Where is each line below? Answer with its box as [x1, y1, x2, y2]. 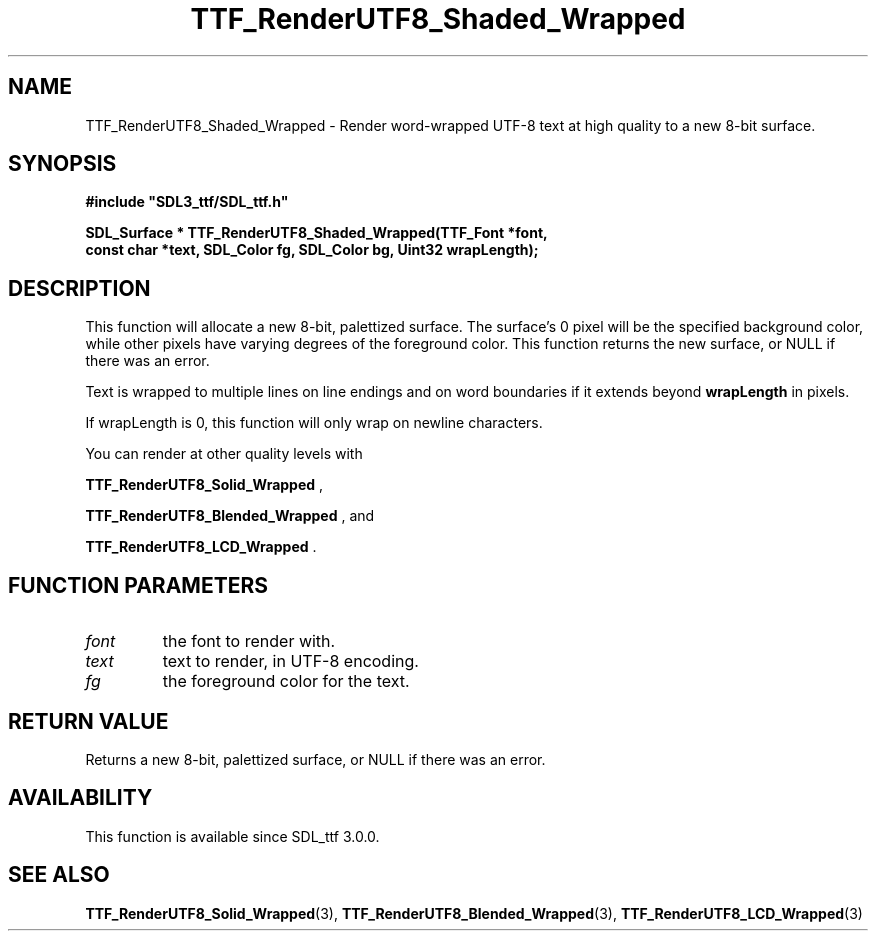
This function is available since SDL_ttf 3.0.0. [85, 827, 380, 845]
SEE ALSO [8, 862, 110, 888]
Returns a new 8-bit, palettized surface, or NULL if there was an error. [85, 750, 546, 768]
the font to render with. [162, 631, 336, 652]
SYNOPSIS [8, 151, 117, 177]
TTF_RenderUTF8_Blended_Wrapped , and [85, 507, 375, 525]
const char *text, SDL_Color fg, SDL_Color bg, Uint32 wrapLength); [85, 241, 539, 259]
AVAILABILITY [8, 785, 153, 811]
